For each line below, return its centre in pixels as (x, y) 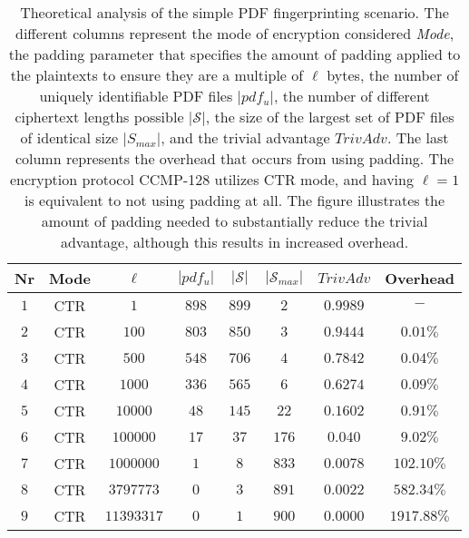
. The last (418, 137)
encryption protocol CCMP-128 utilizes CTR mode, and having (211, 179)
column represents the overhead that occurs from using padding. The (234, 158)
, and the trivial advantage (245, 137)
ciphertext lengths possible (99, 117)
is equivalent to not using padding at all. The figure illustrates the (234, 200)
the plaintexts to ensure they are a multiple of (157, 75)
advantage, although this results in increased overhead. (234, 242)
